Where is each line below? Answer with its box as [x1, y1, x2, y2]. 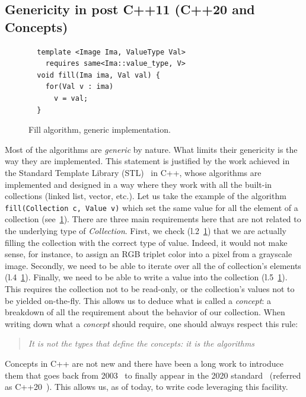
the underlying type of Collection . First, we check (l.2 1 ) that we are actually [5, 224, 286, 236]
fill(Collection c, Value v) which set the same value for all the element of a [5, 201, 298, 213]
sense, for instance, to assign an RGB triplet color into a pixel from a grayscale [5, 248, 292, 260]
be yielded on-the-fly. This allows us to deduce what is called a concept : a [5, 294, 272, 306]
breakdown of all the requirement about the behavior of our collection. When [5, 306, 285, 318]
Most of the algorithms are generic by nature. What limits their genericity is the [5, 143, 298, 155]
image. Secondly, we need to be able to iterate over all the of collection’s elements [5, 259, 301, 271]
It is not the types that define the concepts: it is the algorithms [28, 337, 255, 350]
